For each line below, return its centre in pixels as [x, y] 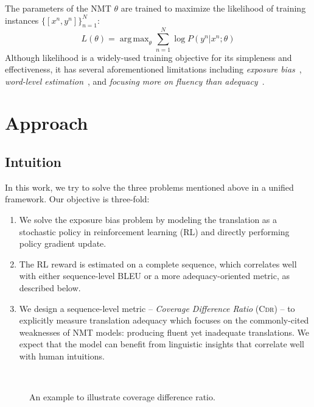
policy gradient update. [63, 243]
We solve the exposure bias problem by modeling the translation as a [148, 220]
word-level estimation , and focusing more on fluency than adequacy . [135, 81]
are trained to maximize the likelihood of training [213, 8]
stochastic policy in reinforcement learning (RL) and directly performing [154, 231]
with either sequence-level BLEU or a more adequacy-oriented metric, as [155, 276]
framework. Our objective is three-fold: [77, 199]
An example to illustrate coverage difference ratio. [122, 397]
